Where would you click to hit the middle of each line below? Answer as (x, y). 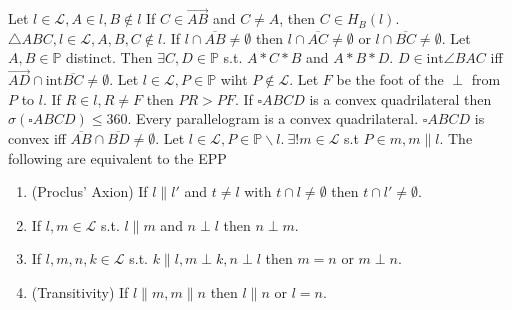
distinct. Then (109, 57)
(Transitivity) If (80, 291)
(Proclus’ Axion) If (89, 191)
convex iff (37, 138)
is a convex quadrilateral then (400, 98)
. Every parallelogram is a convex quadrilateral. (273, 118)
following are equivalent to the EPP (117, 157)
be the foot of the (390, 79)
